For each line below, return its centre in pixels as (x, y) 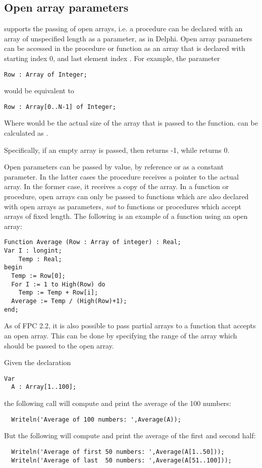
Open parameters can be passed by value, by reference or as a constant (114, 167)
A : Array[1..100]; (44, 387)
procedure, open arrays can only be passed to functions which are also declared (126, 196)
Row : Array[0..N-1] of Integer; (60, 107)
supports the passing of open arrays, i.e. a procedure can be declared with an (123, 28)
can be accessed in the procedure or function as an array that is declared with (125, 48)
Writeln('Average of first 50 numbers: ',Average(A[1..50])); (118, 452)
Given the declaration (38, 362)
